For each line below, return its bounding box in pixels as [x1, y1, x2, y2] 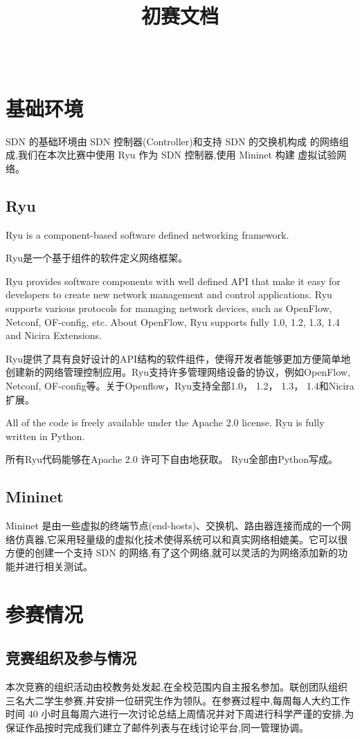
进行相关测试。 [24, 558, 93, 573]
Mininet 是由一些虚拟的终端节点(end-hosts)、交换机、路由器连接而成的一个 [6, 518, 342, 533]
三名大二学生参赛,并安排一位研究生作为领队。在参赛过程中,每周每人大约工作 [6, 693, 350, 707]
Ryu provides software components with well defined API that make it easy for [6, 273, 341, 288]
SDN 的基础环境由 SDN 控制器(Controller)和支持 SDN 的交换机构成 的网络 [6, 134, 339, 148]
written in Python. [6, 428, 85, 443]
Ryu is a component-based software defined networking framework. [6, 227, 289, 241]
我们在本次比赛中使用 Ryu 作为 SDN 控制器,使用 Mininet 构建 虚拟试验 [17, 147, 337, 162]
